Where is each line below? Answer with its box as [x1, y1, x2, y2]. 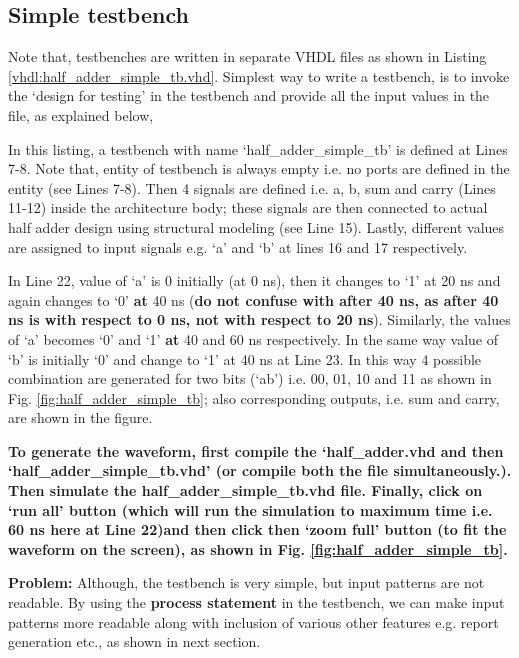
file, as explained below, [8, 104, 154, 125]
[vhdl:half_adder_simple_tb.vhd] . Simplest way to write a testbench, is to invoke [8, 65, 510, 86]
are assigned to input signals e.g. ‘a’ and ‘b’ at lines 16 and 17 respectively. [8, 236, 468, 257]
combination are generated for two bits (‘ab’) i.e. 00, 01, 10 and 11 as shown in [8, 368, 492, 389]
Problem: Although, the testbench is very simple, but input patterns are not [8, 572, 485, 593]
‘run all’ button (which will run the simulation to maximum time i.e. [8, 499, 493, 520]
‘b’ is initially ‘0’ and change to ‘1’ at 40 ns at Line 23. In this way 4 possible [8, 348, 482, 369]
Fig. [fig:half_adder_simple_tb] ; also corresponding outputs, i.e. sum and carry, [8, 387, 500, 408]
